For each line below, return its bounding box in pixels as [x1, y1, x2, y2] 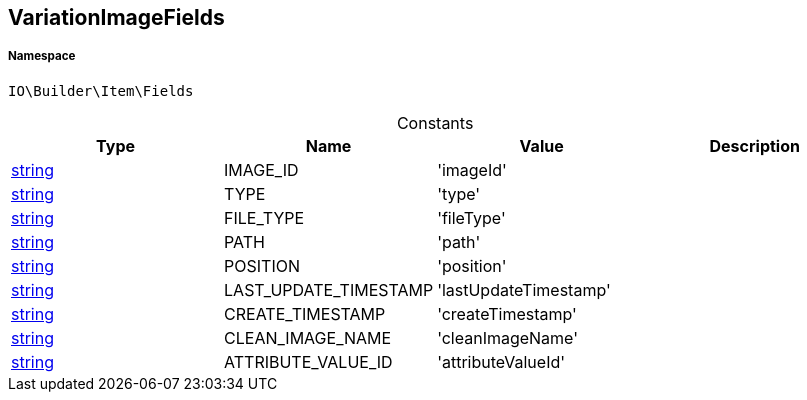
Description [709, 135, 800, 156]
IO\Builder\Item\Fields [8, 82, 194, 99]
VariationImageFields [8, 5, 225, 30]
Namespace [8, 49, 76, 64]
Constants [396, 112, 474, 133]
